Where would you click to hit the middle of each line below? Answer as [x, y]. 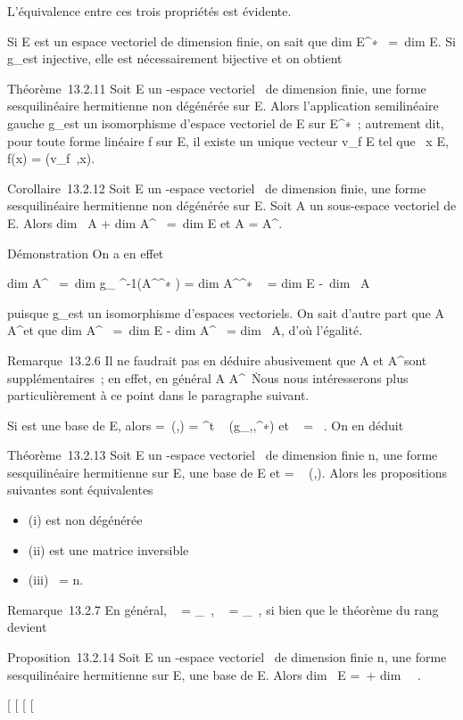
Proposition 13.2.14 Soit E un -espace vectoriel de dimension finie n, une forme [227, 657]
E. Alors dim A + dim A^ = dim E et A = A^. [145, 222]
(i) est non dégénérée [85, 520]
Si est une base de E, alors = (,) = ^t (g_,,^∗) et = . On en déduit [206, 425]
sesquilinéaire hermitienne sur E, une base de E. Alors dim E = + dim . [214, 674]
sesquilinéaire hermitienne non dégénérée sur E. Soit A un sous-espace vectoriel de [232, 205]
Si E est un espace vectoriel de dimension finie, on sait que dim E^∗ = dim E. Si [231, 41]
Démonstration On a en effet [86, 253]
